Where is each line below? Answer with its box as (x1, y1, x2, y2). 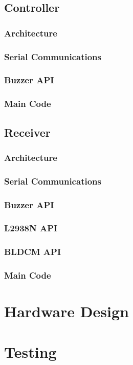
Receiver (4, 124, 51, 140)
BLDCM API (4, 245, 61, 258)
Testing (4, 341, 57, 362)
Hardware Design (4, 301, 129, 322)
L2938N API (4, 222, 58, 234)
